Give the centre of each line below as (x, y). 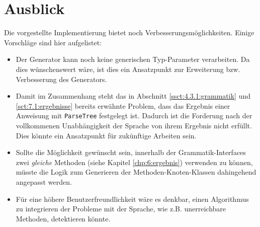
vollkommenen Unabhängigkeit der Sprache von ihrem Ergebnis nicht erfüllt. (134, 125)
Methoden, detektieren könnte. (63, 218)
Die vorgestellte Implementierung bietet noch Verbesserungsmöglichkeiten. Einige (129, 32)
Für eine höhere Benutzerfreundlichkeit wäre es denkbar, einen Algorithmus (132, 199)
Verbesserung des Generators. (61, 79)
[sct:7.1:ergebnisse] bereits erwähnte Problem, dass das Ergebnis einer (123, 105)
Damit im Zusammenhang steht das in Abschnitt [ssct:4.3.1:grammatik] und (133, 96)
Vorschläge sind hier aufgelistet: (53, 42)
